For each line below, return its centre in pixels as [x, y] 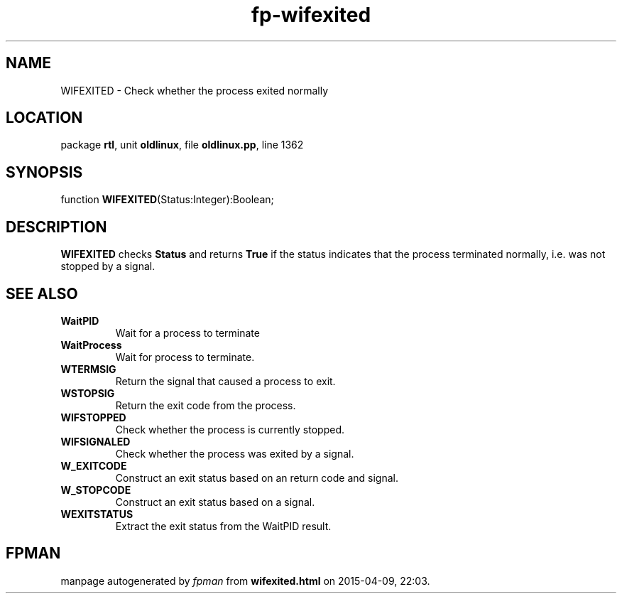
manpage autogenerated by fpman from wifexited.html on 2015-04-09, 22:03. [245, 581]
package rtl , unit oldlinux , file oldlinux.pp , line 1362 [182, 145]
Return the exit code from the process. [206, 405]
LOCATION [44, 118]
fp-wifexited [311, 15]
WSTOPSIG [88, 393]
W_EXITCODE [94, 465]
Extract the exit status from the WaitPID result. [223, 526]
